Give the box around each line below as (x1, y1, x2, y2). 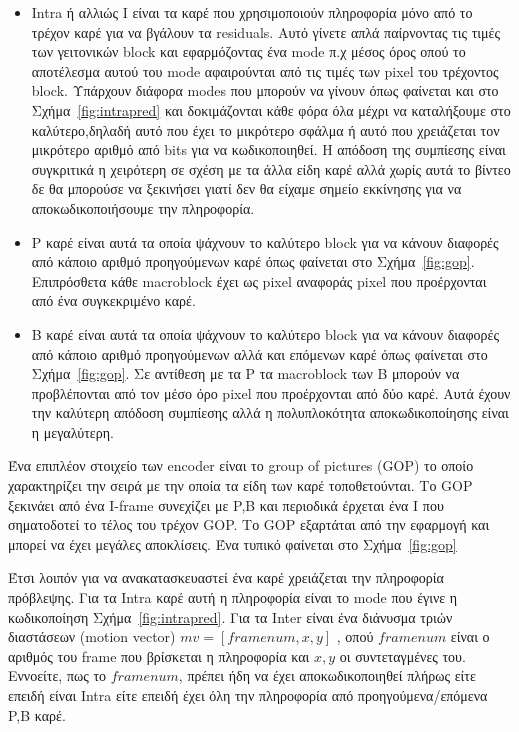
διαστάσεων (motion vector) (8, 626, 176, 647)
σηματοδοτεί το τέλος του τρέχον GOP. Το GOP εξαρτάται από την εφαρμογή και (8, 514, 490, 535)
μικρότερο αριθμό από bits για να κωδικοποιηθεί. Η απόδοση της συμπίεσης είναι (31, 139, 506, 160)
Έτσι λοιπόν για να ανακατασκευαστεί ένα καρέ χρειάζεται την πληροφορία (8, 567, 444, 588)
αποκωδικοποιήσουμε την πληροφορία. (31, 197, 255, 218)
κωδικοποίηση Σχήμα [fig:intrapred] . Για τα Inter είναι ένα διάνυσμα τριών (8, 606, 453, 627)
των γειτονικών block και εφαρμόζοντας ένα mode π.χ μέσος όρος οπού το (31, 41, 466, 62)
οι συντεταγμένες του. (339, 645, 466, 666)
